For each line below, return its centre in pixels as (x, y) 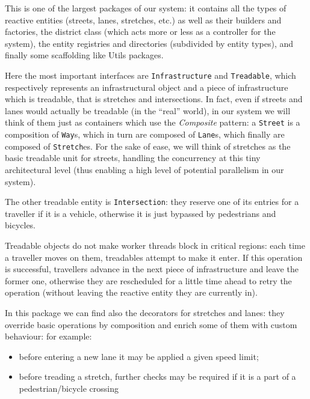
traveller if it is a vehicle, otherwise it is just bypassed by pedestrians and (141, 213)
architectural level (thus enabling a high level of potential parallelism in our (144, 169)
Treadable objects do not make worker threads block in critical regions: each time (155, 245)
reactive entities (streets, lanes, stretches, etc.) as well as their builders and (143, 20)
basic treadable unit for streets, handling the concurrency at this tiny (133, 158)
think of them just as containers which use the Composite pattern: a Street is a (153, 122)
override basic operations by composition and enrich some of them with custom (151, 324)
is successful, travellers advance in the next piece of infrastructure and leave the (152, 269)
